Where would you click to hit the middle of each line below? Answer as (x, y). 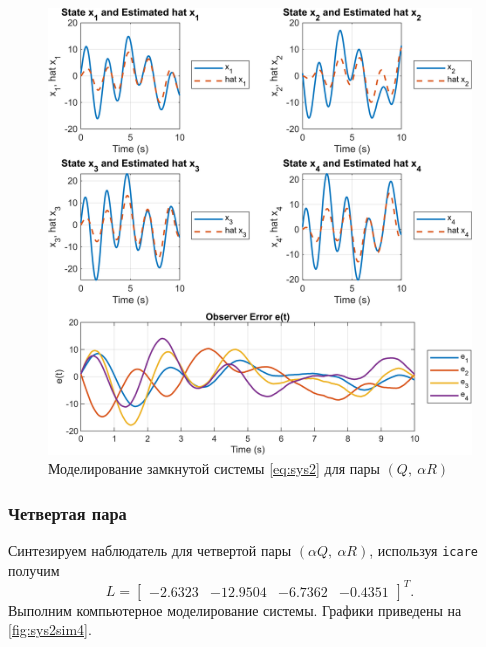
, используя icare (423, 550)
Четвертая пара (67, 512)
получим (34, 569)
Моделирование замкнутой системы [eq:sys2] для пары (214, 468)
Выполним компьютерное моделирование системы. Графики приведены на (235, 609)
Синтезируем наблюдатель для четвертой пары (150, 550)
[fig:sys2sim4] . (50, 629)
